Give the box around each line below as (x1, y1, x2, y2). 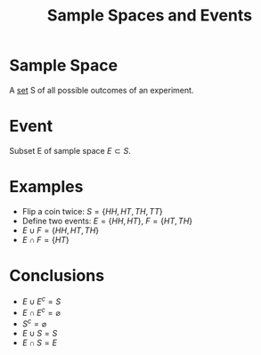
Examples (9, 177, 84, 197)
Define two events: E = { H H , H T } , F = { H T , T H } (21, 215, 193, 226)
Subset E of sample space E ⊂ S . (9, 145, 131, 156)
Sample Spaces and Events (47, 5, 252, 26)
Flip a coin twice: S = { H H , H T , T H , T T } (21, 206, 163, 216)
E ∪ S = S (21, 327, 58, 338)
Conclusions (9, 266, 105, 286)
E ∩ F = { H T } (21, 234, 69, 245)
